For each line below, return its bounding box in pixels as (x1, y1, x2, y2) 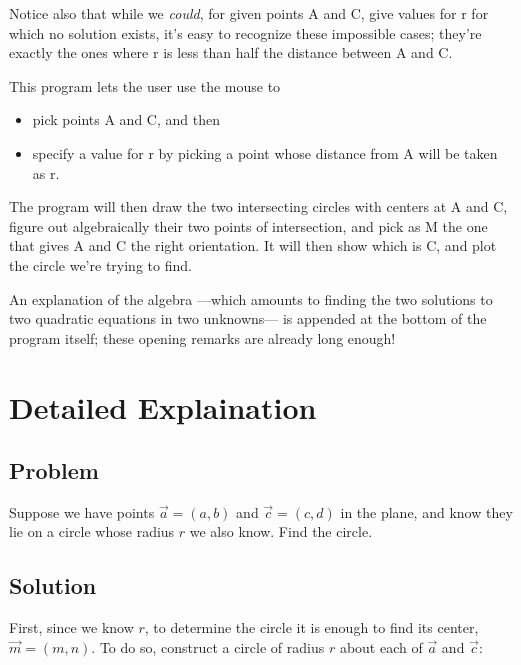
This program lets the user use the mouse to (9, 75, 281, 96)
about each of (339, 636, 423, 657)
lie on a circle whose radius (9, 521, 175, 542)
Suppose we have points (9, 501, 155, 522)
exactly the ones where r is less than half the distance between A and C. (9, 42, 453, 63)
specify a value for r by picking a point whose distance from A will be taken (32, 142, 498, 163)
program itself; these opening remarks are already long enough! (9, 327, 396, 348)
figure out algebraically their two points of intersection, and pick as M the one (9, 215, 488, 236)
